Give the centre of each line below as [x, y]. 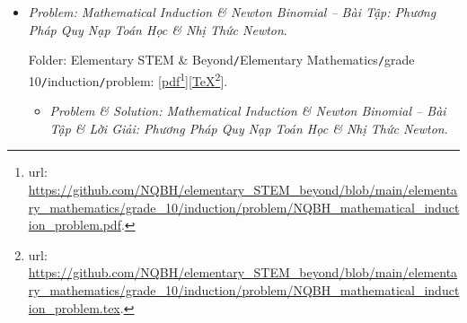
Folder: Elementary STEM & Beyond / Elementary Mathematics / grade [221, 60]
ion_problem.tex [74, 307]
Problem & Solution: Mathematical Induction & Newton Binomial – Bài [248, 111]
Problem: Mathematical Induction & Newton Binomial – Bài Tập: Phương [232, 12]
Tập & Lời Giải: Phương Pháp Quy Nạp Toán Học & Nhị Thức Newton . [249, 128]
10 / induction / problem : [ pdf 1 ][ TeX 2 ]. [128, 79]
